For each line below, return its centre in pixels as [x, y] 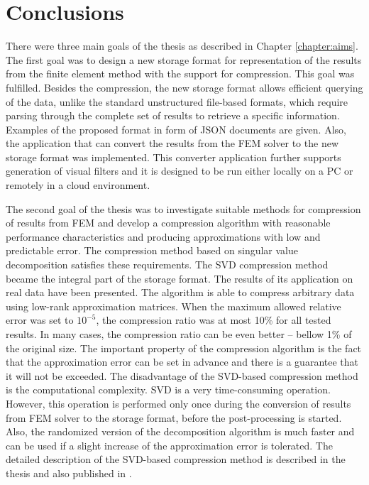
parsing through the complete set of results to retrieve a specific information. [173, 115]
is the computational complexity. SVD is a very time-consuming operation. [168, 389]
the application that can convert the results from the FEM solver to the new [172, 143]
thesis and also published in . [69, 473]
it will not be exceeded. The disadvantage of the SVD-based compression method [182, 375]
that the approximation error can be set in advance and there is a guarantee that [182, 362]
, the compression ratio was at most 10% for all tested [214, 320]
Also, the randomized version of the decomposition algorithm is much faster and [180, 431]
